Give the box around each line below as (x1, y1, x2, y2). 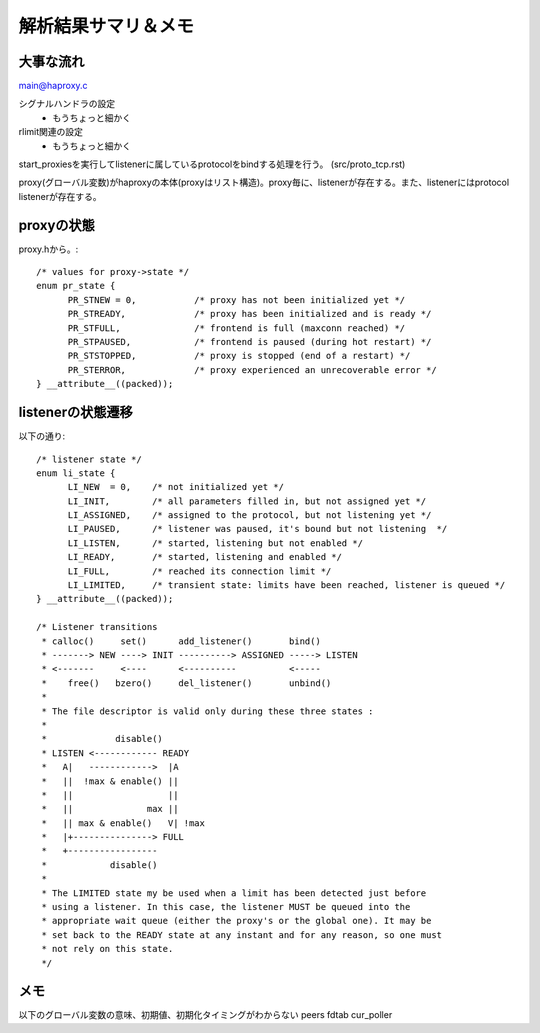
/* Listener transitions (36, 621, 158, 633)
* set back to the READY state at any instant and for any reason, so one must (41, 929, 443, 940)
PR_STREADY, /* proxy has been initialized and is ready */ (67, 308, 432, 320)
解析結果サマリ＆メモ (18, 15, 195, 37)
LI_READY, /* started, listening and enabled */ (67, 551, 342, 563)
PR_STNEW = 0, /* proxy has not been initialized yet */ (67, 294, 406, 305)
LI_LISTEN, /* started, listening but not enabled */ (67, 537, 364, 549)
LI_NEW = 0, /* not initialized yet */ (67, 481, 285, 493)
